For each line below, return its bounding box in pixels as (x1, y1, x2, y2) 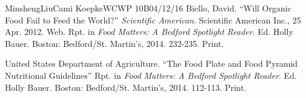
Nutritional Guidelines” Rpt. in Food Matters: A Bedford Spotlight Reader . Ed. (5, 69, 297, 81)
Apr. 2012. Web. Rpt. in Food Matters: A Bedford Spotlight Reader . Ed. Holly (5, 25, 293, 38)
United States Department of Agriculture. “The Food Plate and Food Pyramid (5, 57, 298, 70)
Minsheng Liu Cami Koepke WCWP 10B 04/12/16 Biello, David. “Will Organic (5, 2, 291, 14)
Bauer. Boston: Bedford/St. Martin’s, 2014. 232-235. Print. (5, 37, 224, 49)
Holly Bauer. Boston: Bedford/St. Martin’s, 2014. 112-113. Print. (5, 81, 247, 93)
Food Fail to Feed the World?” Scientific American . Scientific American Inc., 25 (5, 13, 301, 26)
